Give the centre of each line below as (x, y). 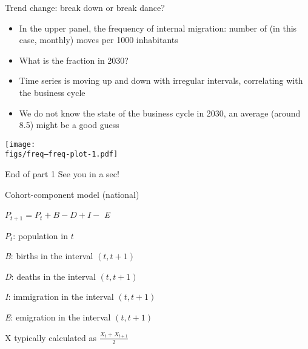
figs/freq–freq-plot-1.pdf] (62, 154)
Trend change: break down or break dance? (85, 7)
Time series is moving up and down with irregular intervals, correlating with (161, 80)
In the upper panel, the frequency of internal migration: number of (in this (158, 28)
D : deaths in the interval (50, 276)
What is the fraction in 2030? (74, 60)
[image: (20, 144)
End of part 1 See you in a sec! (62, 174)
